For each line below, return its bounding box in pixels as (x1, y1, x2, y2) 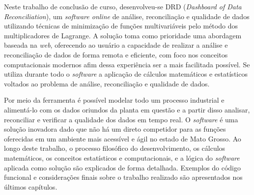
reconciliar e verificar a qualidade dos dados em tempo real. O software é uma (4, 114, 238, 124)
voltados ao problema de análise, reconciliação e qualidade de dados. (4, 78, 210, 88)
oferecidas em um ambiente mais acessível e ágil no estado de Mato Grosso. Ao (4, 133, 241, 143)
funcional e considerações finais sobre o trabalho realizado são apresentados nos (4, 172, 243, 182)
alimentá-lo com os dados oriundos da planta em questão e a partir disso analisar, (4, 104, 250, 114)
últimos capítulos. (4, 181, 57, 192)
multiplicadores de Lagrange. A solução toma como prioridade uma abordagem (4, 30, 242, 40)
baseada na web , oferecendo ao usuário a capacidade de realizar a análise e (4, 40, 228, 50)
